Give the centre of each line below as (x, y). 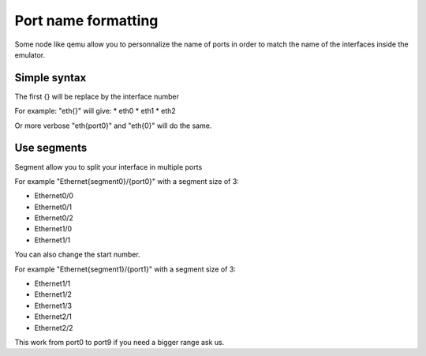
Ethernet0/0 (54, 196)
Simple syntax (50, 78)
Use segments (51, 148)
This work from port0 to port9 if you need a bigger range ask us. (120, 342)
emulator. (30, 54)
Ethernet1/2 (53, 294)
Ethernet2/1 (53, 317)
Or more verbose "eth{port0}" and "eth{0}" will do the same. (113, 126)
